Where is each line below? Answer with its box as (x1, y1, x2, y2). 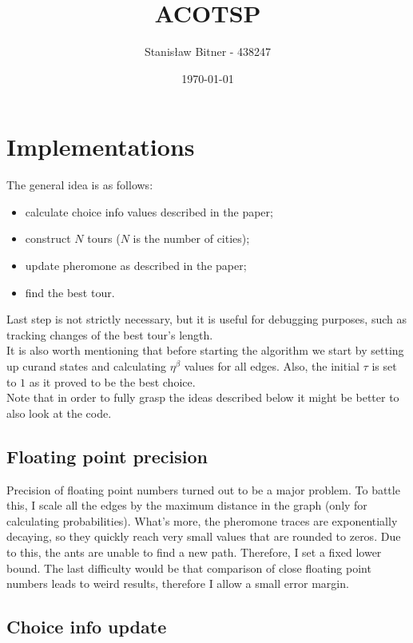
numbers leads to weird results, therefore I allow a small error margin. (6, 575, 349, 592)
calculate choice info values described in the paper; (25, 203, 273, 220)
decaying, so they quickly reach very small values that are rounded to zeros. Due (6, 528, 401, 545)
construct (25, 230, 71, 247)
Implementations (6, 130, 195, 163)
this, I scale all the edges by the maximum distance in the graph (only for (6, 497, 367, 514)
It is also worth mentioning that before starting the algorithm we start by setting (6, 342, 404, 359)
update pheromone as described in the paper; (25, 257, 247, 274)
